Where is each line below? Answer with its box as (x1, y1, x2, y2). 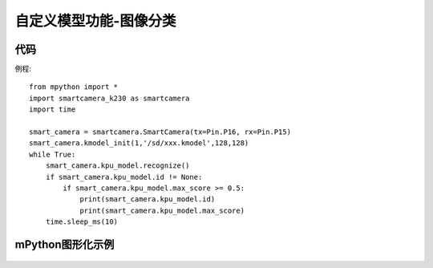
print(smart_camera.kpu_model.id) (79, 195, 216, 204)
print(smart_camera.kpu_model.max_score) (79, 205, 245, 215)
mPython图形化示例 (14, 238, 115, 251)
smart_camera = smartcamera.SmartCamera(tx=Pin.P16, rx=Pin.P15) (29, 128, 292, 136)
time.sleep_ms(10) (45, 217, 119, 226)
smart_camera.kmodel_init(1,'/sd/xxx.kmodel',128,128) (29, 139, 249, 148)
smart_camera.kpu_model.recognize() (45, 161, 190, 170)
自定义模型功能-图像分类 (14, 12, 176, 30)
